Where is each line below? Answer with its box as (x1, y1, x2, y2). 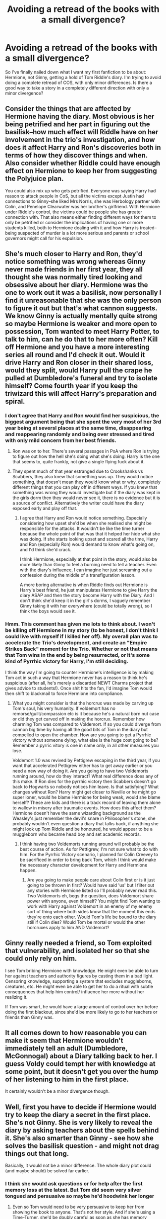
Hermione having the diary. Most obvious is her (5, 112, 155, 121)
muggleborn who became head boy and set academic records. (12, 831, 141, 837)
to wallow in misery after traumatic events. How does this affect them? (12, 804, 156, 811)
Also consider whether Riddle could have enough (5, 159, 161, 168)
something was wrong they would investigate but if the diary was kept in (12, 490, 161, 496)
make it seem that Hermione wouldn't (5, 1036, 123, 1045)
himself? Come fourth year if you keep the (5, 382, 138, 390)
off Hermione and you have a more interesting (5, 343, 150, 351)
